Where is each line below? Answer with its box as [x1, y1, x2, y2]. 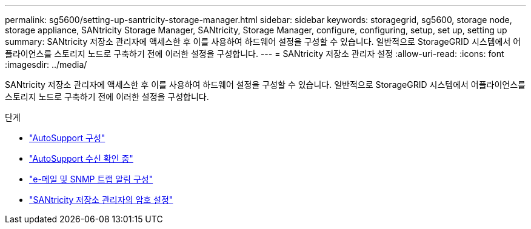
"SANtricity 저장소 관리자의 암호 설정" [29, 194, 173, 205]
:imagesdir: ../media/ [5, 59, 87, 70]
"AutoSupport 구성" [29, 133, 105, 143]
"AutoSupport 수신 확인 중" [29, 153, 133, 164]
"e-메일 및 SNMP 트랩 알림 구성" [29, 174, 153, 184]
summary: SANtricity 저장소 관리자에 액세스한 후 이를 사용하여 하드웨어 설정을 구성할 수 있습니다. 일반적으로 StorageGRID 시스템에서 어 [5, 36, 521, 47]
